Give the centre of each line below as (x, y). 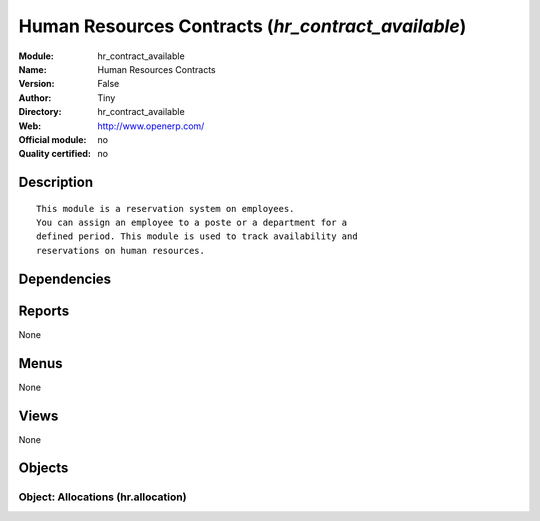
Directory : (40, 112)
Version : (36, 84)
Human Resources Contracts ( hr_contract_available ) (242, 26)
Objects (43, 468)
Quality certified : (55, 154)
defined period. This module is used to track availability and (197, 236)
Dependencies (65, 278)
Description (56, 182)
